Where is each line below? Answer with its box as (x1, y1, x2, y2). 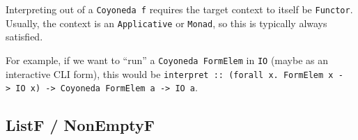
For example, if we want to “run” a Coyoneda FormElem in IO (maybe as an (6, 52, 329, 67)
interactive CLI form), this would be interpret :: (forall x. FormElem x (6, 66, 334, 81)
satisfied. (6, 29, 43, 44)
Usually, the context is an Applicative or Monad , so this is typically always (6, 15, 327, 30)
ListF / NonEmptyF (6, 114, 155, 136)
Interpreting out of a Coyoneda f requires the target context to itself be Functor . (6, 2, 353, 16)
